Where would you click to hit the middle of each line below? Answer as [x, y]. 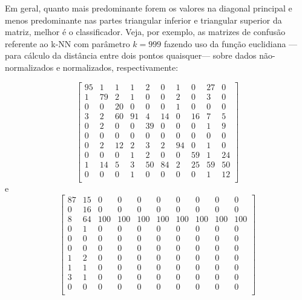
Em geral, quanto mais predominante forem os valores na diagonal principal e [149, 8]
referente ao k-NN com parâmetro [67, 43]
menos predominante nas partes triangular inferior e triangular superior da [143, 20]
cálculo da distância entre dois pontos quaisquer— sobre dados [140, 55]
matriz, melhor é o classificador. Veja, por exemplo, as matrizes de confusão [145, 32]
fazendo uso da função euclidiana [225, 43]
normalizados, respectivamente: [120, 67]
